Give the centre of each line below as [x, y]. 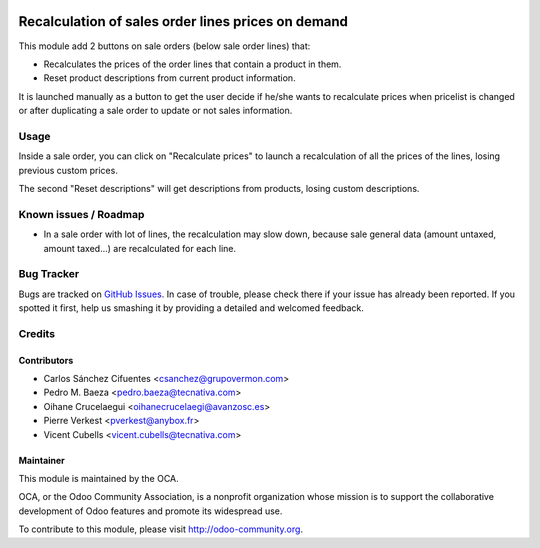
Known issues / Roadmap [81, 214]
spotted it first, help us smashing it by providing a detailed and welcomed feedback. [191, 308]
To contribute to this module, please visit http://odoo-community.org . [161, 529]
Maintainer [41, 460]
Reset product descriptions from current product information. [169, 78]
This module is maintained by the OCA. [98, 478]
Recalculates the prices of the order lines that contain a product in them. [192, 64]
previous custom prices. [68, 170]
